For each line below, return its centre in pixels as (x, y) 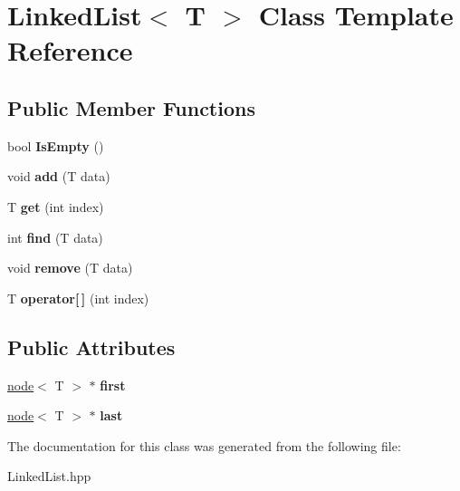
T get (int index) (56, 206)
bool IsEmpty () (56, 145)
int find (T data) (55, 237)
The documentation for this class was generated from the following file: (204, 445)
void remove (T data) (70, 268)
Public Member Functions (131, 107)
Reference (70, 50)
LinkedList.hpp (49, 476)
